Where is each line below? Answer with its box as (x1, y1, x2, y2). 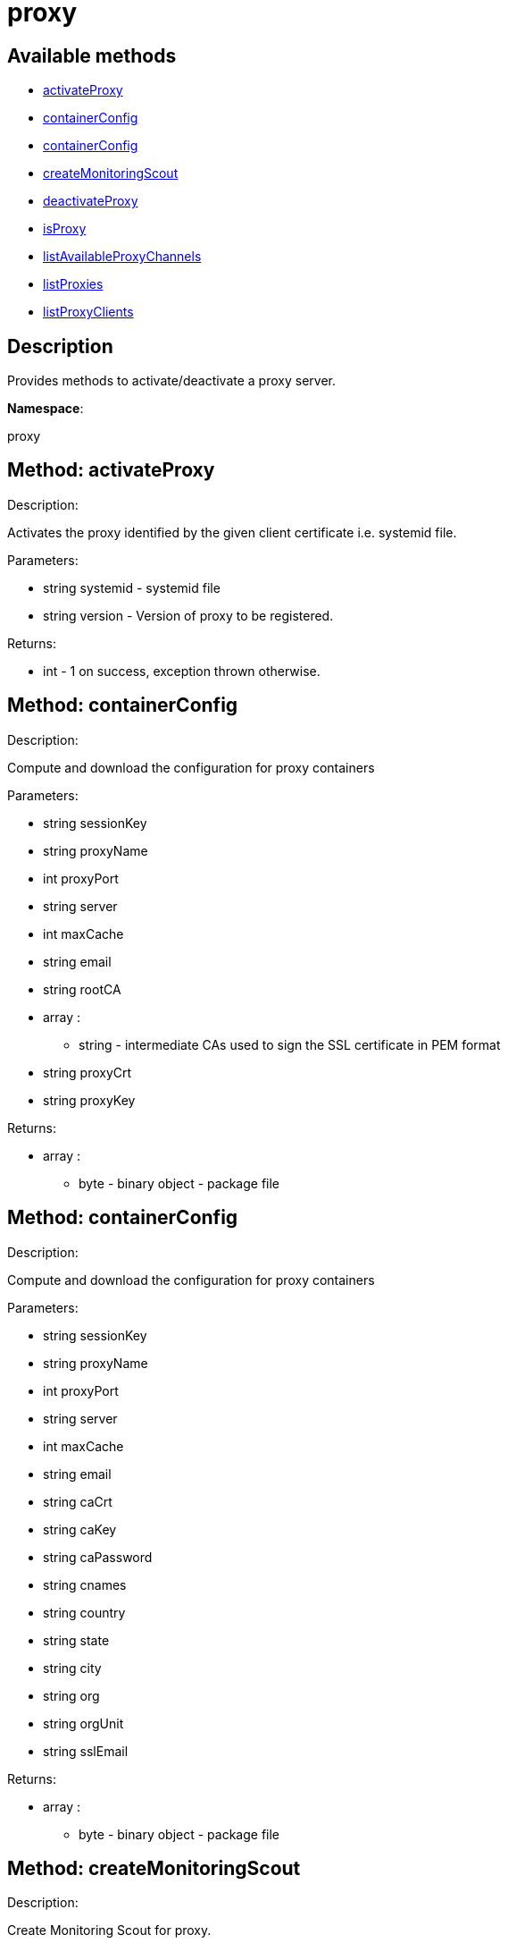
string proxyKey (43, 1092, 136, 1108)
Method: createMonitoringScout (7, 1856, 301, 1880)
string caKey (43, 1521, 117, 1537)
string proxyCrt (43, 1064, 132, 1080)
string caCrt (43, 1493, 112, 1509)
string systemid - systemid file (43, 579, 221, 596)
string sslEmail (43, 1743, 129, 1759)
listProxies (43, 276, 104, 292)
